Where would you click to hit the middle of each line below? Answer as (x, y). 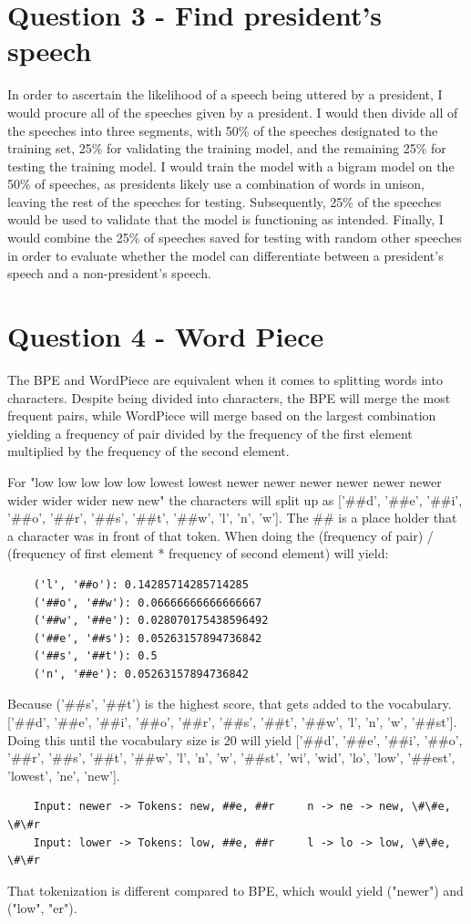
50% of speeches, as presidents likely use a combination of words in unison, (216, 184)
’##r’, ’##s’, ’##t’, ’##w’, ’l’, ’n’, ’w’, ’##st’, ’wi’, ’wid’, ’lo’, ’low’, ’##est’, (231, 758)
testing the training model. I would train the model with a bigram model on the (231, 166)
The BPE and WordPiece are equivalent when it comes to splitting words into (225, 379)
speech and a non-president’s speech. (109, 273)
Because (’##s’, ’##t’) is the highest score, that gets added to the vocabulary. (230, 704)
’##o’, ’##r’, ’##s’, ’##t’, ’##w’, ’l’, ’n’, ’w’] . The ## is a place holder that (232, 518)
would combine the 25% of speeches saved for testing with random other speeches (235, 238)
